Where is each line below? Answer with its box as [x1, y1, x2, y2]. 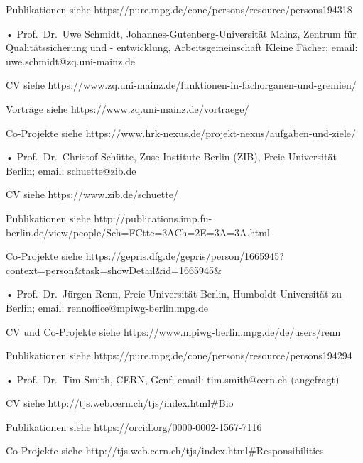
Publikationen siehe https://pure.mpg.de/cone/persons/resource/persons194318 [6, 2, 352, 16]
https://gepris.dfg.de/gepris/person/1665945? [85, 249, 284, 263]
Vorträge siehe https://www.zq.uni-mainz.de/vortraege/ [6, 101, 249, 116]
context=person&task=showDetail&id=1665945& [6, 262, 222, 277]
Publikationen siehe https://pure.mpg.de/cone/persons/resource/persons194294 [6, 348, 352, 363]
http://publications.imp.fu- [94, 210, 212, 225]
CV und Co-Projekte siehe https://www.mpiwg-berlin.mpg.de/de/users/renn [6, 324, 341, 339]
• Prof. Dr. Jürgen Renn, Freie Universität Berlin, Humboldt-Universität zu [6, 286, 342, 301]
